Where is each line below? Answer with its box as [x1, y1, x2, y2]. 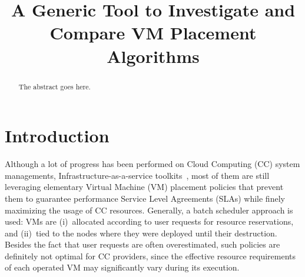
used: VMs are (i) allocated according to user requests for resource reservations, [5, 215, 294, 228]
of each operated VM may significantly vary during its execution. [5, 261, 240, 273]
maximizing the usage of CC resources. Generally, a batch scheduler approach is [5, 203, 293, 216]
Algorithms [107, 44, 200, 68]
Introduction [5, 124, 110, 148]
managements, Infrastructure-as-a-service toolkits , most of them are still [5, 169, 270, 181]
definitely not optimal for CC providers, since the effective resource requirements [5, 249, 296, 262]
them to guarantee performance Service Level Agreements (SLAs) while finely [5, 192, 285, 204]
